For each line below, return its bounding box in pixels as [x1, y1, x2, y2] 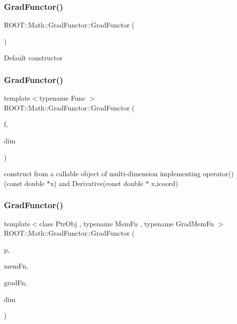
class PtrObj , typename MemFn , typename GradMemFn [39, 218, 214, 228]
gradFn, [4, 277, 27, 287]
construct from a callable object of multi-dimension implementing [4, 168, 201, 179]
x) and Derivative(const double [50, 178, 143, 188]
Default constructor [4, 53, 63, 63]
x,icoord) [151, 178, 178, 188]
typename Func [39, 93, 86, 103]
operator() [203, 168, 234, 179]
